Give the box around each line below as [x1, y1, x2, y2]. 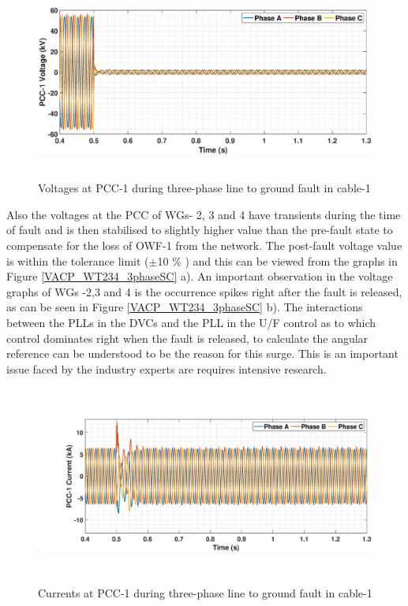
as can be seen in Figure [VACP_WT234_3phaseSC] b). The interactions [6, 299, 363, 315]
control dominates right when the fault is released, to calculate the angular [6, 329, 369, 346]
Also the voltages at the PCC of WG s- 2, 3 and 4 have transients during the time [6, 206, 401, 222]
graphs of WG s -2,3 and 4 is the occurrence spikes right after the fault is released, [6, 283, 402, 299]
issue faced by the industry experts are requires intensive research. [6, 360, 327, 377]
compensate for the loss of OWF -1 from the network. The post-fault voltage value [6, 237, 402, 254]
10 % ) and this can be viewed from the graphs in [157, 252, 398, 269]
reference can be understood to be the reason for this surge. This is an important [6, 345, 399, 362]
